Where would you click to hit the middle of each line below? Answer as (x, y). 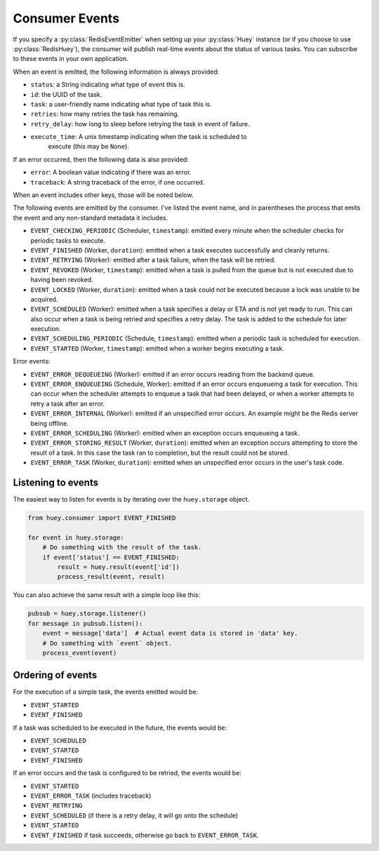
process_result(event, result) (111, 577)
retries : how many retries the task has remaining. (105, 114)
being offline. (50, 423)
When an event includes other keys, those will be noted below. (103, 195)
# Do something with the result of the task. (122, 548)
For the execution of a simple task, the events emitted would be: (106, 692)
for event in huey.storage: (76, 537)
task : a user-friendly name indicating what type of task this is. (121, 104)
